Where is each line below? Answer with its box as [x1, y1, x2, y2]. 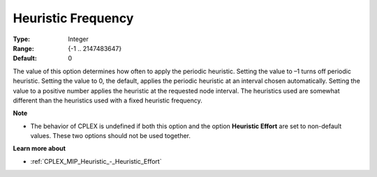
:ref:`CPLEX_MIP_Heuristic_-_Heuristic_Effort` [30, 157, 162, 165]
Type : [13, 35, 31, 43]
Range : [13, 44, 34, 52]
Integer [68, 35, 89, 43]
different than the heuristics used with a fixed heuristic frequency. [13, 96, 202, 105]
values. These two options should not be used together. [30, 132, 191, 140]
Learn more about [13, 144, 66, 153]
